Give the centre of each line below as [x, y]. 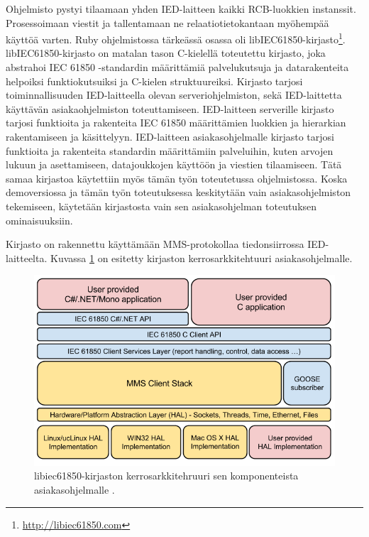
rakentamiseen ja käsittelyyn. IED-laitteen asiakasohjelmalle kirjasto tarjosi [170, 136]
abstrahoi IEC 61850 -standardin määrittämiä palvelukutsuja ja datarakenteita [177, 67]
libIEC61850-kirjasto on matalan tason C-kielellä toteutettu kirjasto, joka [166, 53]
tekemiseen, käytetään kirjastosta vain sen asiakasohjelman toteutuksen [161, 206]
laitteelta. [27, 257]
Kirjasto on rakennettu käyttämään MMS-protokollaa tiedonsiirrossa [155, 244]
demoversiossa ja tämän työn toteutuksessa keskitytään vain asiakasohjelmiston [178, 192]
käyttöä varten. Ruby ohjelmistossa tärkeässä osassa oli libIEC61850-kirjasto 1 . [176, 38]
